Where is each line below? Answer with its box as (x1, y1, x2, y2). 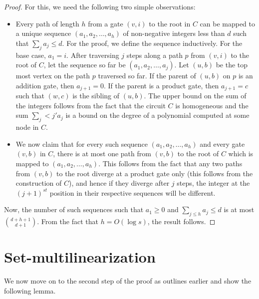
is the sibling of (72, 90, 120, 101)
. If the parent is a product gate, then (104, 80, 219, 90)
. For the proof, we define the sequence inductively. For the (62, 37, 243, 48)
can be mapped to (200, 18, 256, 28)
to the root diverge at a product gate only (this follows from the (56, 168, 253, 178)
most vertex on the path (15, 70, 90, 81)
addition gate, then (15, 80, 74, 90)
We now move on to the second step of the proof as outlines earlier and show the (4, 276, 252, 286)
